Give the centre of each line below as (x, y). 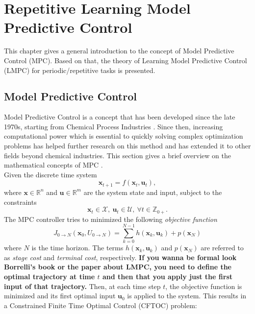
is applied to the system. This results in (187, 296)
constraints (20, 202)
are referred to (222, 248)
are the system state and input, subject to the (153, 192)
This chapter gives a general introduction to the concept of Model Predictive (119, 51)
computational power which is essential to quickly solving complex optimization (124, 136)
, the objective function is (204, 286)
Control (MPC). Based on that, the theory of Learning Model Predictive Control (126, 60)
